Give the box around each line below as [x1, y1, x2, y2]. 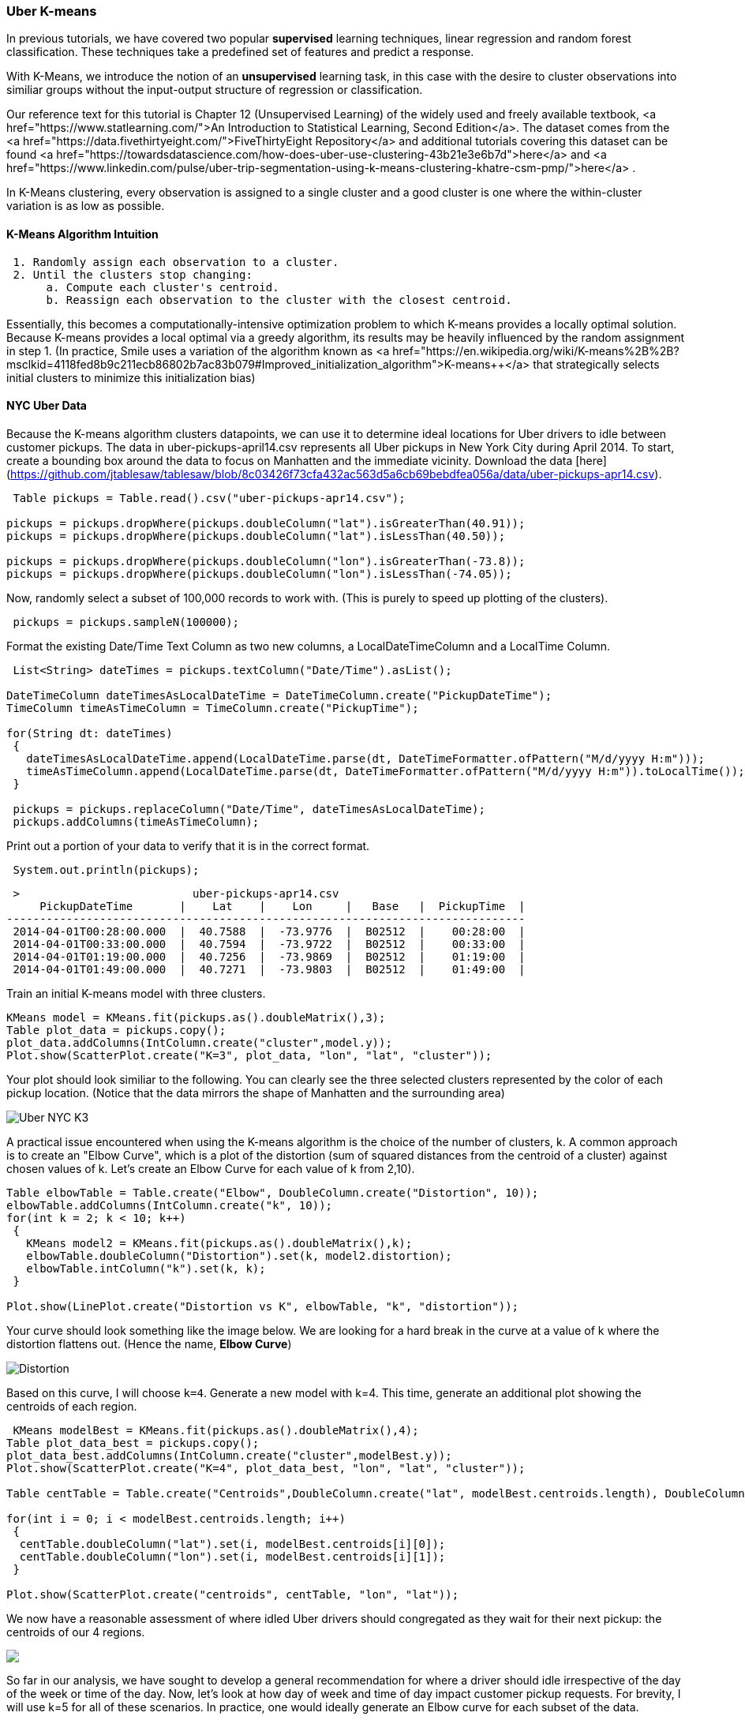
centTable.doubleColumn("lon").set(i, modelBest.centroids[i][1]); [19, 1549, 446, 1563]
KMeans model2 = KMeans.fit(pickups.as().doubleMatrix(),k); [26, 1236, 413, 1250]
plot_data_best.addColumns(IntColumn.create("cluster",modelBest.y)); [6, 1448, 452, 1462]
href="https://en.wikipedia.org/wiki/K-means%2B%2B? [392, 343, 679, 358]
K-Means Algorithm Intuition [6, 227, 159, 241]
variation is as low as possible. [6, 199, 165, 213]
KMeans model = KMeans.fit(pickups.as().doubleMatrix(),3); [6, 1010, 386, 1024]
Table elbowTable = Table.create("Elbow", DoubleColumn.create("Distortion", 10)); [6, 1186, 539, 1199]
